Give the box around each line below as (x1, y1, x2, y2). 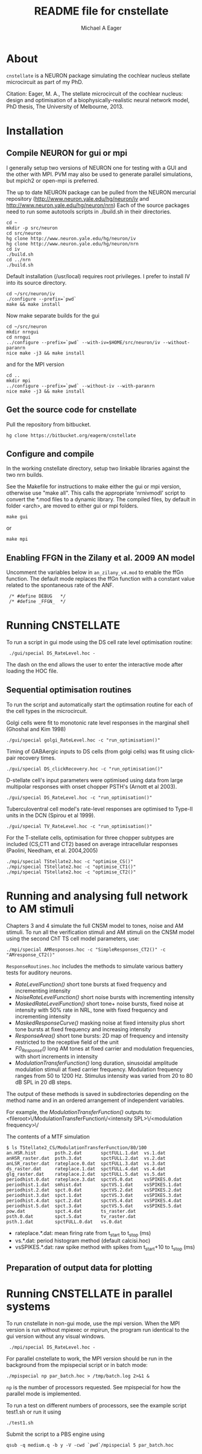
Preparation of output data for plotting (6, 1262, 153, 1273)
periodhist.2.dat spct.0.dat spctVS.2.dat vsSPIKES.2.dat (6, 1187, 182, 1193)
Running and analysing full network (6, 889, 188, 903)
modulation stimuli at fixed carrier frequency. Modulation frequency (14, 1066, 183, 1073)
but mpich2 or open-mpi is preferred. (6, 177, 99, 184)
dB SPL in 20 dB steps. (14, 1078, 72, 1086)
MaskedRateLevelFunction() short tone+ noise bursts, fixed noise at (14, 1000, 184, 1007)
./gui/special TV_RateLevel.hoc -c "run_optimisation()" (6, 823, 153, 829)
